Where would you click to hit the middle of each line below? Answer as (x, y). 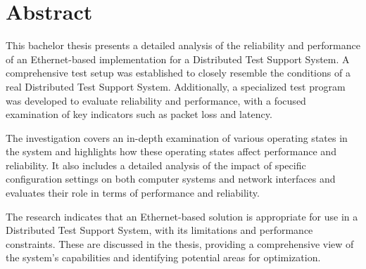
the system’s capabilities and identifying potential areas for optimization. (163, 257)
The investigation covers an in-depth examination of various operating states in (177, 137)
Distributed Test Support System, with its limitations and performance (159, 230)
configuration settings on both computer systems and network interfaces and (171, 179)
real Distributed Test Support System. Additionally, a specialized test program (176, 86)
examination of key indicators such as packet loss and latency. (139, 114)
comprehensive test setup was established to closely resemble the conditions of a (178, 73)
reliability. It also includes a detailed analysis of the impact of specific (156, 165)
